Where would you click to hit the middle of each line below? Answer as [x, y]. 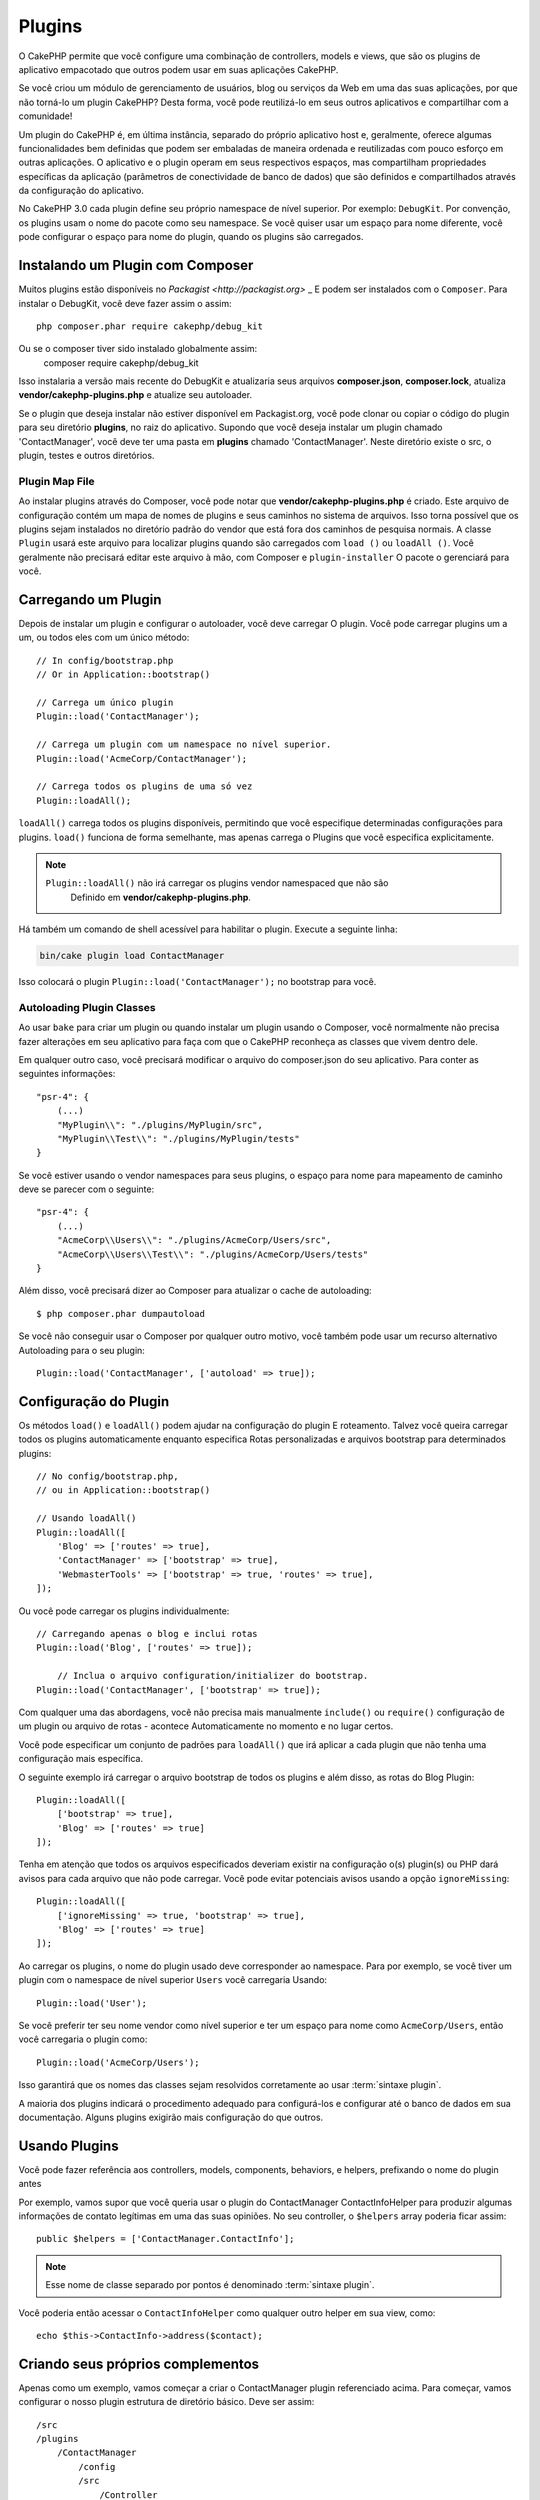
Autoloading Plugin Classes [87, 1007]
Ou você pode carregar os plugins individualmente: [124, 1611]
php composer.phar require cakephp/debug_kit [150, 326]
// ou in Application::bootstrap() [123, 1490]
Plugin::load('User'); [92, 2003]
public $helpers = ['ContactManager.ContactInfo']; [165, 2239]
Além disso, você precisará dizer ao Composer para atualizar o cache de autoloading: [195, 1291]
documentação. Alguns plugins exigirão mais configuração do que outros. [171, 2117]
